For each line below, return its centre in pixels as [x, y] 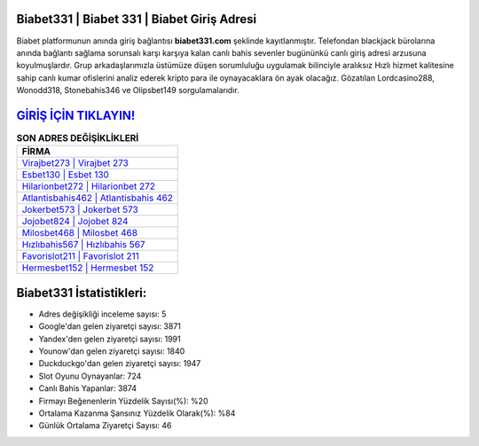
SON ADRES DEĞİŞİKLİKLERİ [78, 138]
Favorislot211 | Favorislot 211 [80, 256]
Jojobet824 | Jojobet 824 [75, 222]
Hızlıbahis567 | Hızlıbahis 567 [83, 245]
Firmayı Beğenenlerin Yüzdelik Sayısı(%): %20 [123, 401]
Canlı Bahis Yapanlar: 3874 [88, 388]
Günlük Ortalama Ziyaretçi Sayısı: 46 [105, 426]
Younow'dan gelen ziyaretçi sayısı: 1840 [112, 351]
